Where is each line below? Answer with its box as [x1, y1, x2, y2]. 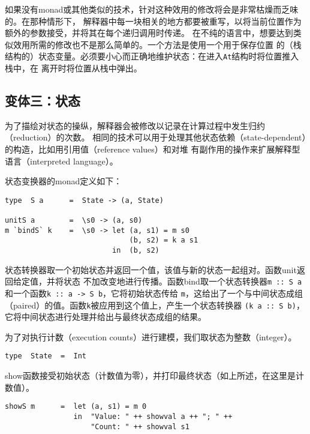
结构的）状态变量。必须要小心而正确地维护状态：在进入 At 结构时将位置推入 [5, 50, 299, 62]
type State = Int [5, 352, 87, 361]
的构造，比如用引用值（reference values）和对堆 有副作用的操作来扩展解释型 [5, 143, 300, 155]
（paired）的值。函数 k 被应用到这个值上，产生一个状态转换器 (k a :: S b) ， [5, 298, 305, 311]
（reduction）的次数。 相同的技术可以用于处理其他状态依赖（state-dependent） [5, 131, 306, 143]
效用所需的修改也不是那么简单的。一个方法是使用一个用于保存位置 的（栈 [13, 38, 302, 50]
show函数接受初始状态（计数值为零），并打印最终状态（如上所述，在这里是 [5, 369, 296, 382]
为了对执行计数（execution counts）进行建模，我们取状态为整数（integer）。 [5, 330, 297, 343]
